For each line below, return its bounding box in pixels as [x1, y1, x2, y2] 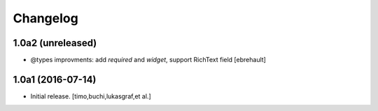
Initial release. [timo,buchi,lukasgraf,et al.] [30, 91, 151, 101]
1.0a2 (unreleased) [13, 37, 97, 49]
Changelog [13, 10, 78, 26]
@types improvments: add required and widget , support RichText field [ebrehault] [30, 56, 266, 64]
